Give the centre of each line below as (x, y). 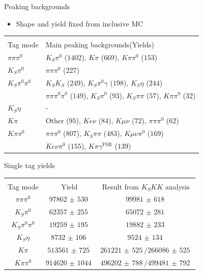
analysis (177, 186)
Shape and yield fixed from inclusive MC (80, 23)
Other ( (57, 120)
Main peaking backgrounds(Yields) (100, 45)
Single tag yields (30, 165)
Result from (120, 186)
